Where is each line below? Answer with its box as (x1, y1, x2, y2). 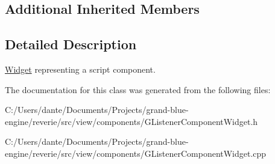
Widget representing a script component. (5, 62, 156, 75)
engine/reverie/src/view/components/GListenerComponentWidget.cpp (5, 147, 267, 159)
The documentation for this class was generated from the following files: (5, 83, 271, 96)
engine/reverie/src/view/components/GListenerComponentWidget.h (5, 115, 258, 127)
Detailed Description (5, 35, 137, 53)
